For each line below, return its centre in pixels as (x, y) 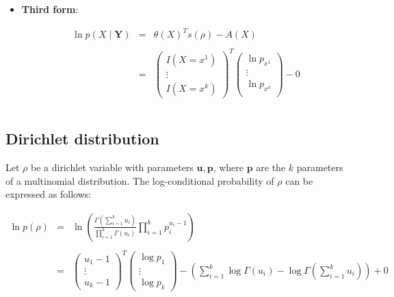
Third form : (50, 9)
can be (299, 180)
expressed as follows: (49, 194)
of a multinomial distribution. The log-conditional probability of (140, 180)
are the (271, 167)
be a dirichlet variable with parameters (112, 167)
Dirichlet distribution (82, 139)
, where (228, 167)
